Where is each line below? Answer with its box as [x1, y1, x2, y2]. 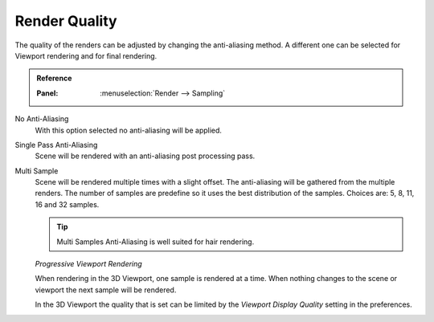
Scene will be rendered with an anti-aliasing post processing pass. [35, 151, 256, 161]
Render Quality [14, 12, 117, 30]
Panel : [36, 88, 59, 98]
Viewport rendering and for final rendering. [14, 51, 158, 60]
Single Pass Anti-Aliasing [14, 140, 98, 149]
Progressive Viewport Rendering [35, 259, 142, 269]
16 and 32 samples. [35, 199, 100, 209]
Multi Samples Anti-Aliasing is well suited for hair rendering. [56, 237, 255, 247]
